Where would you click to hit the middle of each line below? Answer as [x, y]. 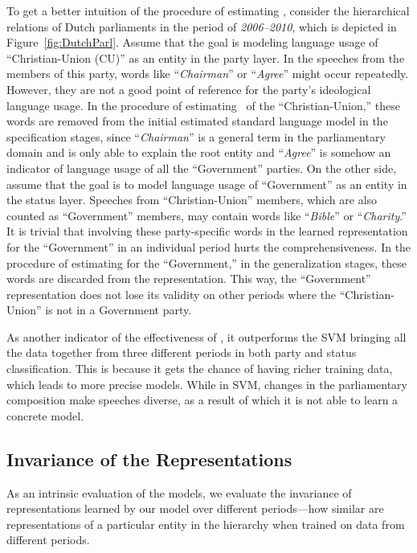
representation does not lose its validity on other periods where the [172, 294]
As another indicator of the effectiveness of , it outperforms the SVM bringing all [206, 336]
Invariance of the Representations [149, 459]
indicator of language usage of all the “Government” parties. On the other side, [202, 168]
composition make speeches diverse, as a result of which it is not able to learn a [202, 400]
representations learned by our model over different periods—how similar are [195, 508]
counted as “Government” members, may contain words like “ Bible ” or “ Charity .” [206, 215]
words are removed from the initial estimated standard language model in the [197, 121]
